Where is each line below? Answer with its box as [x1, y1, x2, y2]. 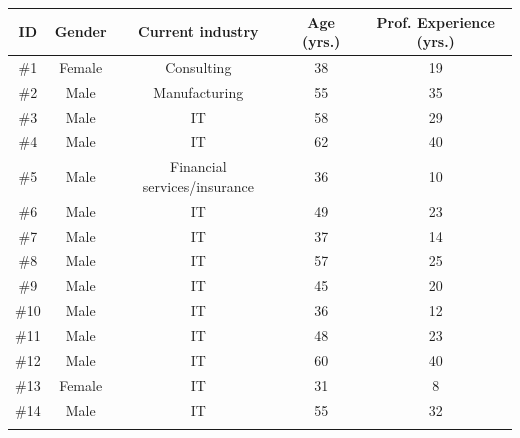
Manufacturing [153, 81, 244, 102]
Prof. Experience [376, 11, 495, 32]
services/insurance [142, 175, 254, 196]
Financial [170, 156, 227, 177]
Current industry [138, 21, 259, 42]
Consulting [165, 56, 232, 77]
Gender [54, 21, 107, 42]
